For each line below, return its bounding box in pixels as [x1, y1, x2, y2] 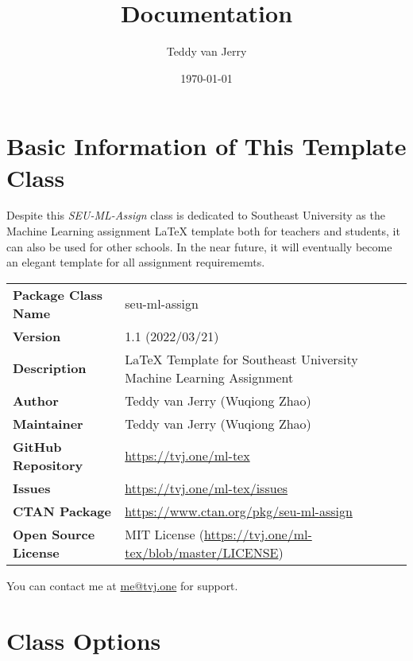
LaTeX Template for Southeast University [125, 349, 358, 368]
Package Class [13, 285, 102, 304]
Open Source [13, 524, 95, 543]
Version [13, 326, 61, 345]
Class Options [6, 624, 161, 656]
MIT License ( [125, 524, 205, 543]
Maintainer [13, 414, 83, 433]
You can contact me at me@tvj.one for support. [6, 577, 238, 593]
